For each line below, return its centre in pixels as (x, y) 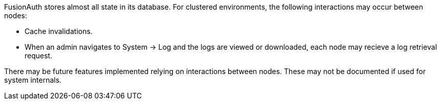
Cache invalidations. (59, 31)
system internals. (33, 80)
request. (39, 56)
